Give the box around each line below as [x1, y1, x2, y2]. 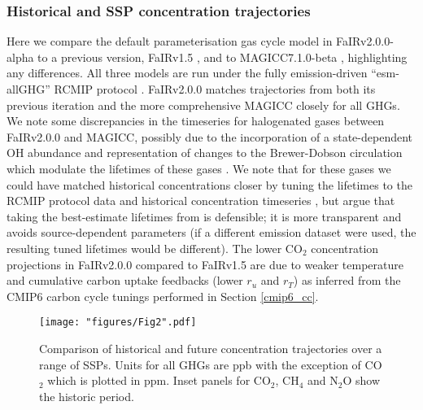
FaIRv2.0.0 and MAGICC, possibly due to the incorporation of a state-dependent [7, 128, 412, 145]
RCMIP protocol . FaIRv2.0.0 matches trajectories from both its [54, 81, 376, 97]
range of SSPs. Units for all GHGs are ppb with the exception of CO [39, 355, 382, 373]
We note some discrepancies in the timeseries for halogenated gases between [7, 112, 385, 129]
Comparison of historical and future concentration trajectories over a [39, 339, 382, 356]
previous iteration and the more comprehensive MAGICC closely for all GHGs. [7, 96, 400, 113]
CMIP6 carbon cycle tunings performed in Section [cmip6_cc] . [7, 287, 319, 304]
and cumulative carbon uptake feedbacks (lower [7, 272, 243, 289]
